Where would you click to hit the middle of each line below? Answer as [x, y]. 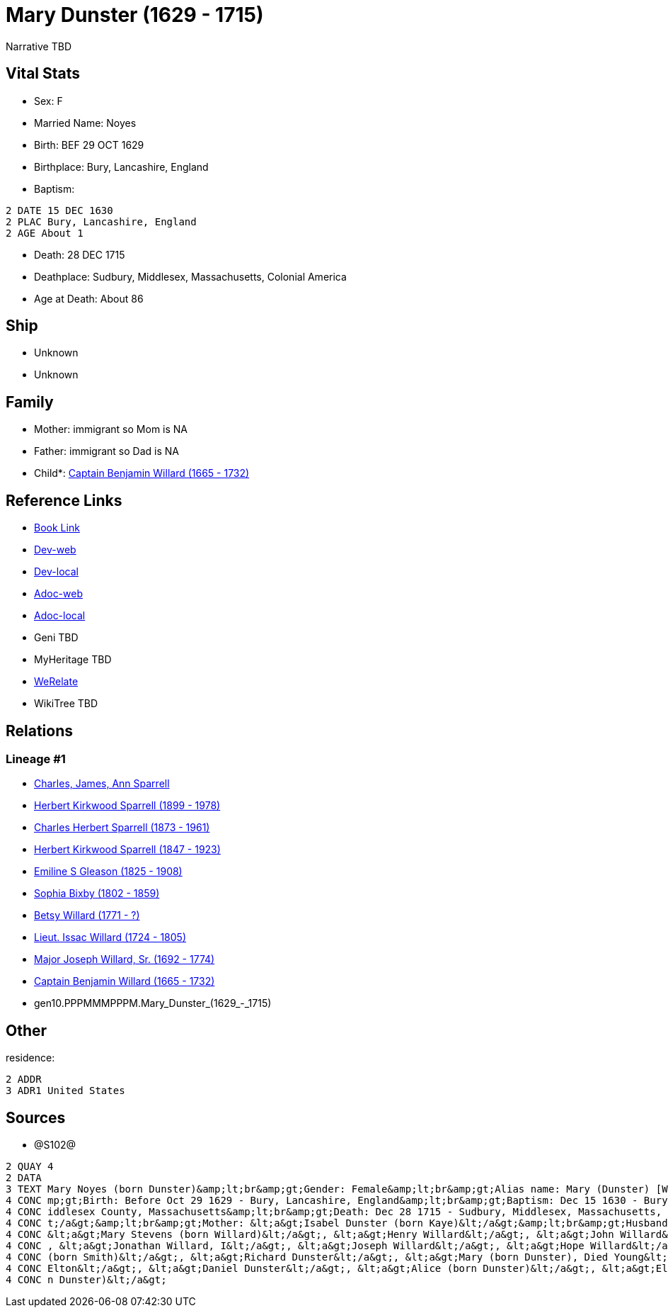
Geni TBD [56, 638]
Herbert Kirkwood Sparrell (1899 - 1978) [127, 806]
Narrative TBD [39, 46]
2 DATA [24, 1178]
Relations [40, 731]
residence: [30, 1058]
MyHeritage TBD [73, 660]
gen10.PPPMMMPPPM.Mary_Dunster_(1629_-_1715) [153, 1003]
